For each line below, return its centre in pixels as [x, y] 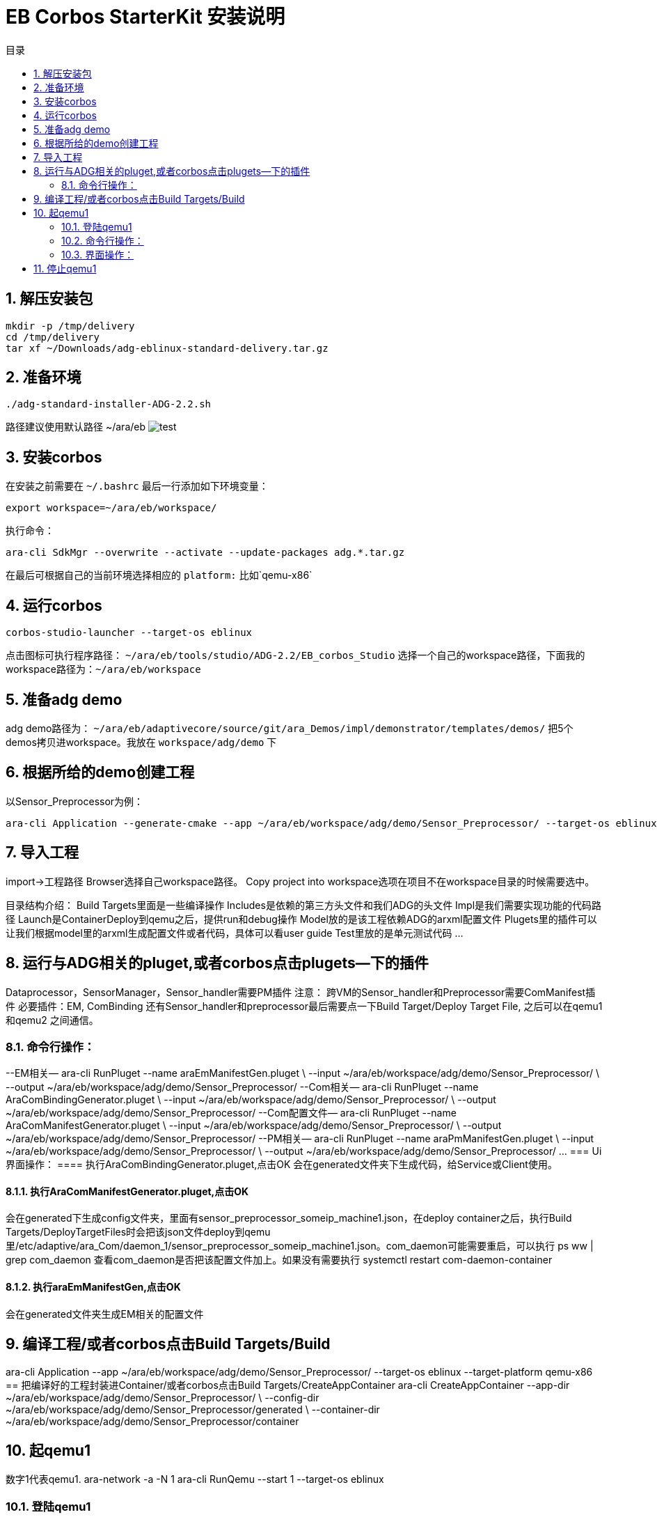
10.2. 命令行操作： [103, 240]
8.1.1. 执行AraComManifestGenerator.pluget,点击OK [127, 1191]
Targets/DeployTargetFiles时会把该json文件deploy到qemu [138, 1232]
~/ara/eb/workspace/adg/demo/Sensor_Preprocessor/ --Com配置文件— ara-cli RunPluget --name [231, 1113]
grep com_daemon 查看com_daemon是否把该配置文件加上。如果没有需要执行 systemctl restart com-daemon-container [279, 1260]
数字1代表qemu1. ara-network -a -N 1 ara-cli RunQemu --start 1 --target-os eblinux [195, 1479]
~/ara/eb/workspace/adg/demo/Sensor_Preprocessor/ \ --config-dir [163, 1397]
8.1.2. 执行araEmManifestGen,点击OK [93, 1287]
